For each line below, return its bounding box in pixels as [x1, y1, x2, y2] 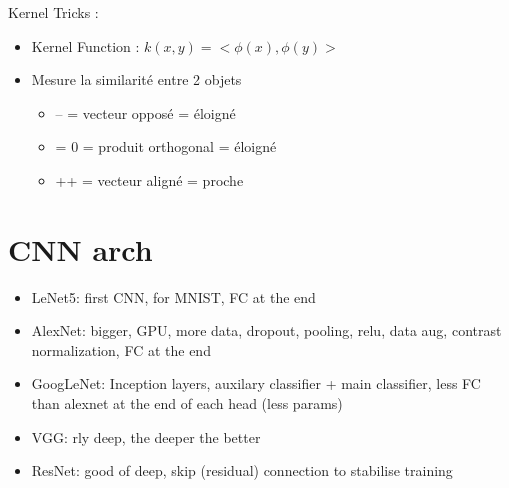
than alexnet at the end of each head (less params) [31, 393, 343, 414]
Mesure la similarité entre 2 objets [31, 69, 242, 90]
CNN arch [8, 228, 153, 269]
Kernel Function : [31, 35, 140, 56]
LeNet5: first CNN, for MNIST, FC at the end [31, 286, 316, 307]
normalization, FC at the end [31, 339, 211, 360]
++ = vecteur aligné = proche [55, 169, 244, 190]
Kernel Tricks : [8, 2, 99, 22]
